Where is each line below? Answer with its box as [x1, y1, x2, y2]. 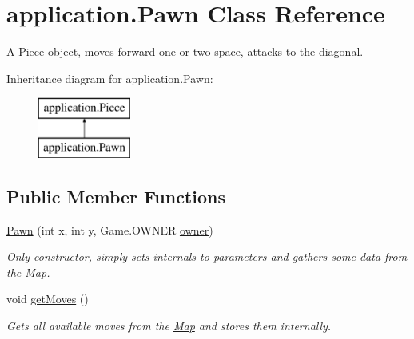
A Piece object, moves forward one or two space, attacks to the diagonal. [6, 43, 364, 60]
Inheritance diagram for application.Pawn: [6, 69, 213, 86]
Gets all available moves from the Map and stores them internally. [6, 317, 332, 334]
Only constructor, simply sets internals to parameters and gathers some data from [6, 248, 408, 265]
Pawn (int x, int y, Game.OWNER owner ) [6, 221, 213, 238]
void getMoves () [6, 290, 89, 307]
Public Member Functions [6, 183, 225, 208]
